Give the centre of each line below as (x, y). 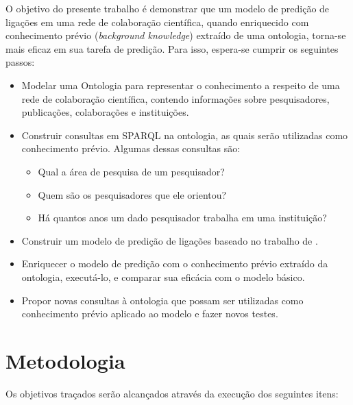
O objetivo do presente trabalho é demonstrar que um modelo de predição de (168, 8)
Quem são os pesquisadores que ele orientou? (132, 194)
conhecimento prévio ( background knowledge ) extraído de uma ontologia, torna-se (176, 35)
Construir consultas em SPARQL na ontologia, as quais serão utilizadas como (185, 135)
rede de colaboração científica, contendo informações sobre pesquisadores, (175, 98)
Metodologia (65, 360)
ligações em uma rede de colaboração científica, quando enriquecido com (157, 22)
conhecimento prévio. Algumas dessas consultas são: (131, 148)
